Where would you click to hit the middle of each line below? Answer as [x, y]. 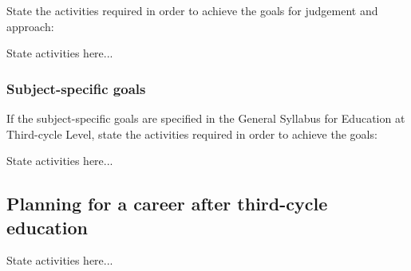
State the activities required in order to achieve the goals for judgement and [192, 10]
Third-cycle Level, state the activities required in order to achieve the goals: [192, 134]
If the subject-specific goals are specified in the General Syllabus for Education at [206, 118]
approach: [30, 26]
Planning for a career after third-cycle [167, 204]
